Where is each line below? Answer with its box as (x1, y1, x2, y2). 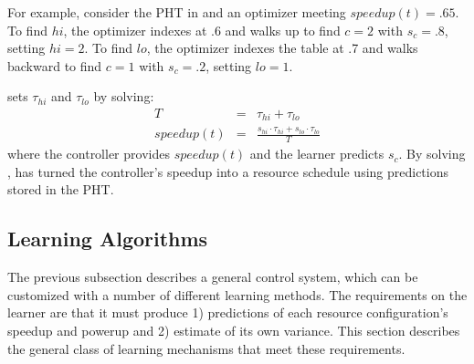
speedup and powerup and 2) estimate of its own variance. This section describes (7, 321, 460, 340)
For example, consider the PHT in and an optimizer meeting (7, 3, 346, 21)
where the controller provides (7, 144, 170, 163)
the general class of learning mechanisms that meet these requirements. (7, 338, 406, 358)
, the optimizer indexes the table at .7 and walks (146, 38, 418, 57)
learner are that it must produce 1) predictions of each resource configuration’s (7, 303, 448, 322)
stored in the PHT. (7, 180, 114, 199)
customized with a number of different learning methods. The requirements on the (7, 285, 468, 304)
